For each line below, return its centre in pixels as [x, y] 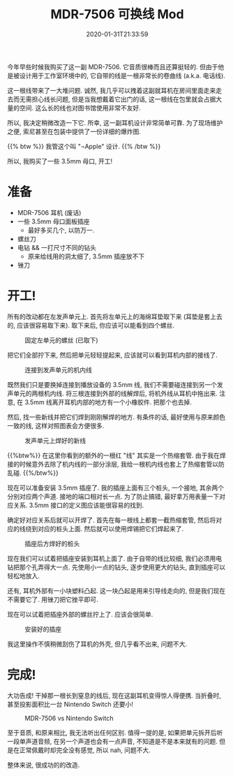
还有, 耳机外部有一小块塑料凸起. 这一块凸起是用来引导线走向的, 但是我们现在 [116, 590]
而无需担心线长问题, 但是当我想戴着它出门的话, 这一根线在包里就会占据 [114, 99]
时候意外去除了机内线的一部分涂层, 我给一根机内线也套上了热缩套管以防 [122, 464]
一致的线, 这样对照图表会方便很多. [56, 425]
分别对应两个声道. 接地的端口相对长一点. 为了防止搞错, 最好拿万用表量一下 [113, 496]
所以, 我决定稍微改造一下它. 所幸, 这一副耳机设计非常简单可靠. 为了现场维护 [115, 122]
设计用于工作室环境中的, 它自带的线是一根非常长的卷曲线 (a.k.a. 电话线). [122, 75]
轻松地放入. [24, 576]
